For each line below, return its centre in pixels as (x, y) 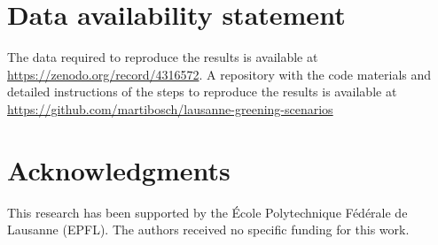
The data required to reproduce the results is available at (163, 57)
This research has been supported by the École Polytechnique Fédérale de (207, 212)
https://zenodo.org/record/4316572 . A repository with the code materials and (219, 74)
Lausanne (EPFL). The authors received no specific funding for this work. (208, 230)
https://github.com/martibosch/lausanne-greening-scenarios (170, 108)
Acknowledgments (119, 169)
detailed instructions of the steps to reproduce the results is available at (202, 92)
